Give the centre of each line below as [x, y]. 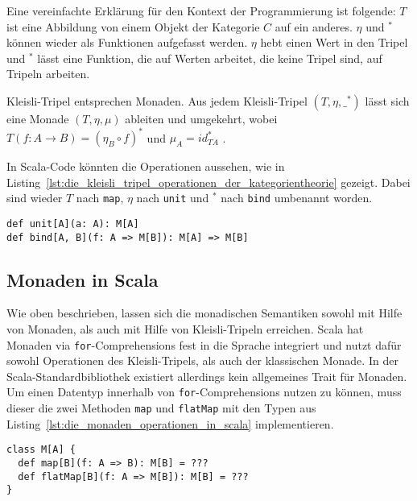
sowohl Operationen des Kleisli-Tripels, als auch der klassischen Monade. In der [202, 360]
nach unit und [173, 198]
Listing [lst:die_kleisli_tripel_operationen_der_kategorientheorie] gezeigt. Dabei [208, 182]
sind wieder [35, 198]
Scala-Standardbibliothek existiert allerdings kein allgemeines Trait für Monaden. [207, 376]
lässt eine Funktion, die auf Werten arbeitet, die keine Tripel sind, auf [210, 58]
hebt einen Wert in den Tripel [334, 42]
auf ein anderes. [314, 26]
